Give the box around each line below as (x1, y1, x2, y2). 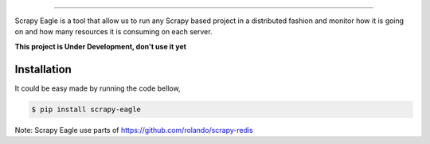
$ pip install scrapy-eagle (31, 104, 141, 114)
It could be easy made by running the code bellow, (14, 84, 181, 93)
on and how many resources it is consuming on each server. (14, 27, 213, 37)
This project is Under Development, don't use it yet (14, 41, 187, 51)
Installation (14, 62, 72, 76)
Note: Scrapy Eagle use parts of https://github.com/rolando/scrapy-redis (14, 125, 254, 134)
